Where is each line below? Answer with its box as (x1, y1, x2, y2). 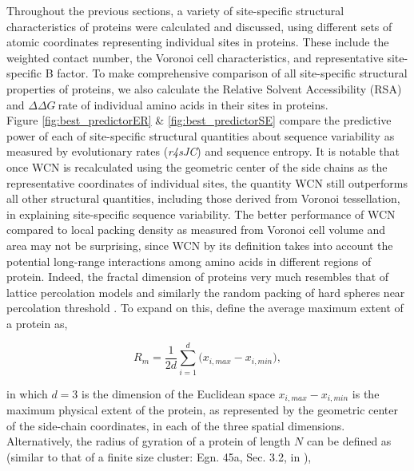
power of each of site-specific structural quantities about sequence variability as (6, 127, 395, 144)
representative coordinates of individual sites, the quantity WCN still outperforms (6, 174, 408, 191)
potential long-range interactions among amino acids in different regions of (6, 252, 372, 269)
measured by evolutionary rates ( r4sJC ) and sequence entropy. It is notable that (6, 143, 400, 160)
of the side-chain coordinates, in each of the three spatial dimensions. (6, 417, 345, 433)
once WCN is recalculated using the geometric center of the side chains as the (6, 158, 388, 175)
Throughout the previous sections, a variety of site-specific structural (6, 2, 344, 18)
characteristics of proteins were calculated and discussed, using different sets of (6, 18, 392, 34)
